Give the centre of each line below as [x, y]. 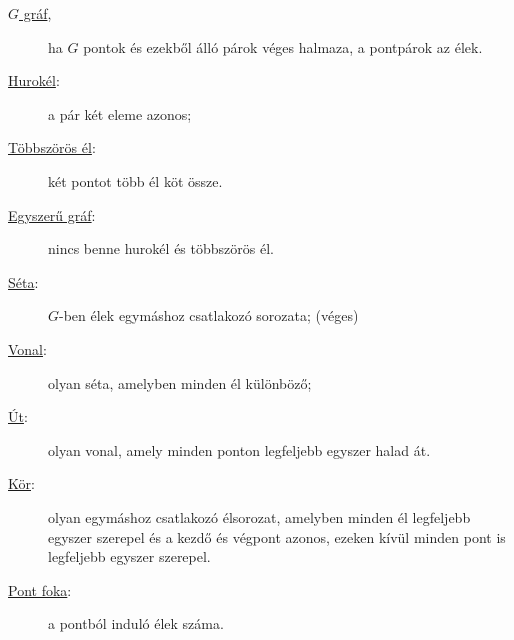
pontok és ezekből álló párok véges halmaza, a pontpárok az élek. [283, 46]
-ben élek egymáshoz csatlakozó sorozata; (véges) [209, 315]
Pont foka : [40, 589]
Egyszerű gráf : [52, 214]
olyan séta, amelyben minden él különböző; [180, 382]
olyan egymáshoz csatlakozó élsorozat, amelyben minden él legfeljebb [259, 516]
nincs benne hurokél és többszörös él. [161, 248]
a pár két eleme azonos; [120, 113]
